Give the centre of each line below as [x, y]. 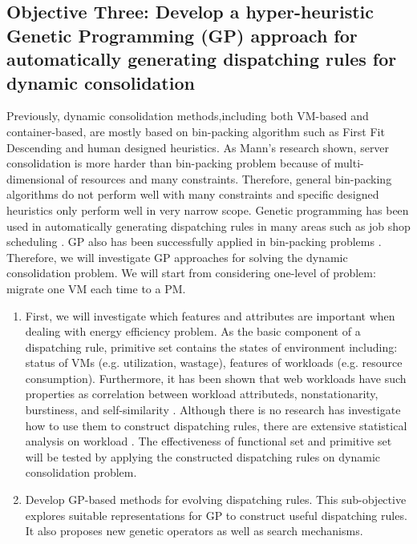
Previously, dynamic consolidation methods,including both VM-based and [188, 116]
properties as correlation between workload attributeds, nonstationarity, [202, 394]
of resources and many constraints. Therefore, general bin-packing [230, 178]
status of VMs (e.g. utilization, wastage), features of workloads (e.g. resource [214, 363]
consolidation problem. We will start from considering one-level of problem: [191, 273]
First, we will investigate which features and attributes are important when [210, 315]
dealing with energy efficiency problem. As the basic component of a [193, 331]
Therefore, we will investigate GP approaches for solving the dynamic [177, 257]
